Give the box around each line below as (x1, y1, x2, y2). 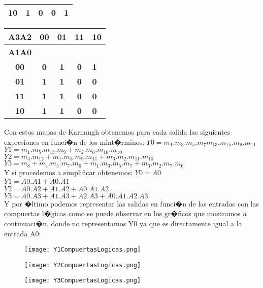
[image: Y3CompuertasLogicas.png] (24, 277, 141, 284)
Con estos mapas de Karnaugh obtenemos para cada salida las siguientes (4, 127, 231, 137)
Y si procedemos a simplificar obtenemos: (4, 167, 133, 177)
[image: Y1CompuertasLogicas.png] (24, 246, 141, 254)
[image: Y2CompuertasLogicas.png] (24, 261, 141, 269)
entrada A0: (4, 228, 41, 238)
